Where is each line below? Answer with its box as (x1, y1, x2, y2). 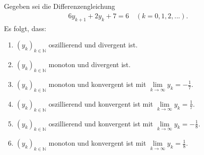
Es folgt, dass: (4, 23, 46, 33)
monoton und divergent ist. (48, 59, 131, 70)
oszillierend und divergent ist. (48, 39, 138, 50)
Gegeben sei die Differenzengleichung (4, 1, 115, 11)
